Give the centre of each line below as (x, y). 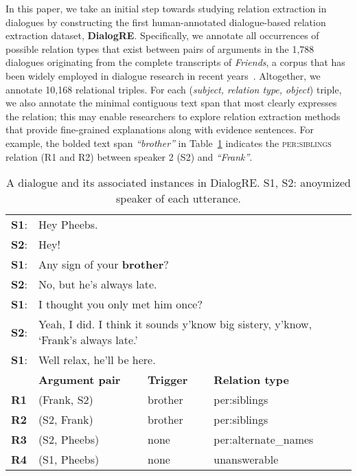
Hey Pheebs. (68, 225)
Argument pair (79, 380)
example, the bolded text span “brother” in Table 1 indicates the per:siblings (169, 143)
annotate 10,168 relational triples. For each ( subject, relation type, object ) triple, (174, 89)
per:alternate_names (264, 440)
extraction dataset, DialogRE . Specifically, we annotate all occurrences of (162, 35)
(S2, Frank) (66, 420)
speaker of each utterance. (178, 199)
